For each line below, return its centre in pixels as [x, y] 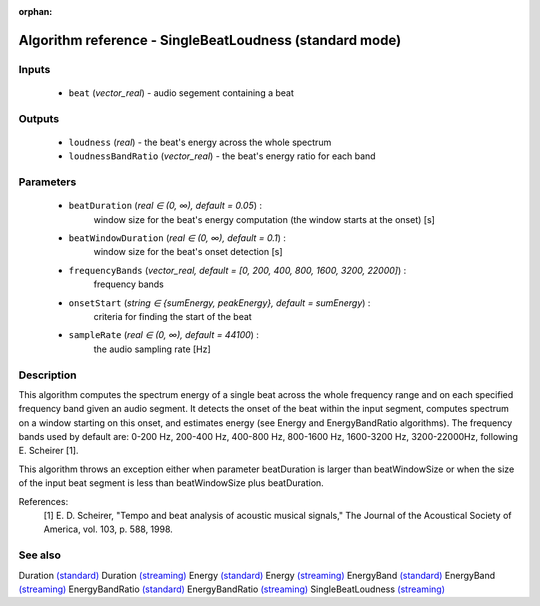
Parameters [47, 182]
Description [47, 375]
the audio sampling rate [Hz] [152, 349]
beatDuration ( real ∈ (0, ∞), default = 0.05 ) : [165, 206]
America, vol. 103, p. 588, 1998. [108, 529]
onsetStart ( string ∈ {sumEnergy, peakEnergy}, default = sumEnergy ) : [219, 302]
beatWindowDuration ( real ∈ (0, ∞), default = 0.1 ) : [177, 238]
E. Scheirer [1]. [48, 451]
